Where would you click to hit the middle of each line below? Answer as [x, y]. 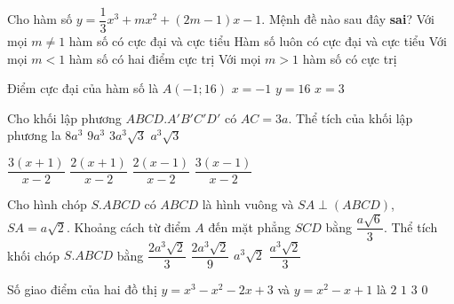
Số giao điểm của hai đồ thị [82, 288]
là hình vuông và [248, 204]
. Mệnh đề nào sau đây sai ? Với [348, 19]
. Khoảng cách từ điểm [128, 226]
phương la [34, 135]
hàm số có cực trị [350, 58]
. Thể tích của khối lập [350, 117]
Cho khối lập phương [64, 117]
